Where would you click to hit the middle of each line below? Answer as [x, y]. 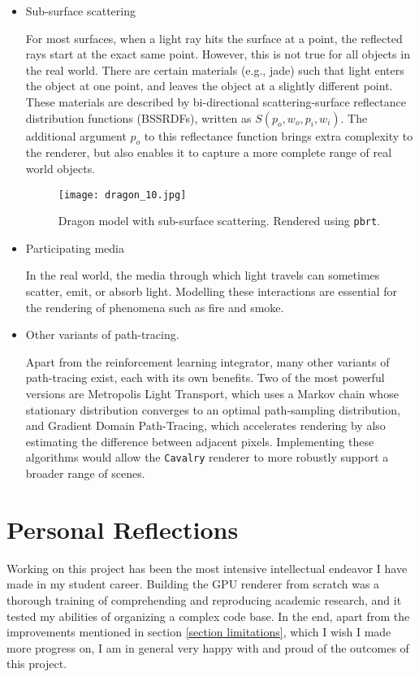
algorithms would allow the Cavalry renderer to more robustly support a [207, 457]
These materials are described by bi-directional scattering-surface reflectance [216, 101]
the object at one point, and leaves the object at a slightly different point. [209, 86]
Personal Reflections [123, 529]
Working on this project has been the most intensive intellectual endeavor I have [207, 568]
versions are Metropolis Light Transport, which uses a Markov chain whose [212, 394]
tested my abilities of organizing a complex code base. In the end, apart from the [208, 616]
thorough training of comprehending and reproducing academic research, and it [204, 599]
